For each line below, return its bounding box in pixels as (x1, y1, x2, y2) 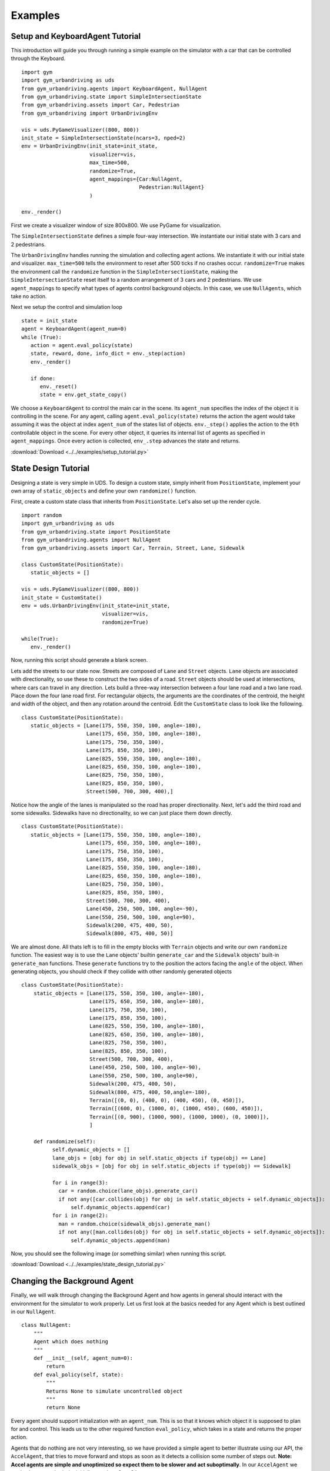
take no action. (11, 293, 47, 299)
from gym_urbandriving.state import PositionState (21, 528, 171, 535)
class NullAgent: (21, 1322, 71, 1329)
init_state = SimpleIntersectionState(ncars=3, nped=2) (21, 134, 186, 141)
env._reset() (39, 383, 78, 390)
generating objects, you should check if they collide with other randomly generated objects (11, 968, 232, 975)
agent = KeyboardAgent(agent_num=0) (21, 325, 127, 332)
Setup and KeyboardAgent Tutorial (11, 31, 141, 41)
